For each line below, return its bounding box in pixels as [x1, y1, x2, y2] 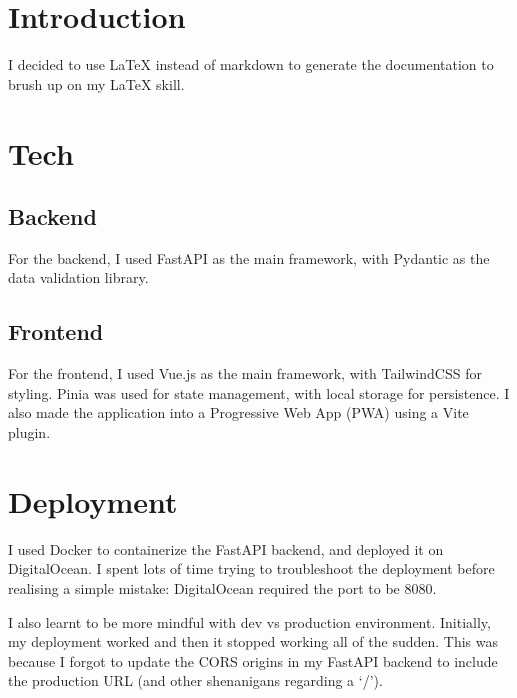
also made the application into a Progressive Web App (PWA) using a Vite [8, 402, 469, 423]
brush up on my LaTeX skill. [8, 73, 185, 94]
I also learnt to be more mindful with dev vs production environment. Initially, [8, 611, 491, 632]
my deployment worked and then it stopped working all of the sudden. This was [8, 631, 498, 652]
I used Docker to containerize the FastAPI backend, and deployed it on [8, 538, 444, 559]
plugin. [8, 422, 51, 443]
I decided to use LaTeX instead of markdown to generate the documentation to [8, 54, 494, 75]
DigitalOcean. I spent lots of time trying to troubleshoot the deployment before [8, 558, 495, 579]
